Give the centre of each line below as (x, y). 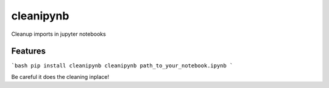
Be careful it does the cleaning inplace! (60, 76)
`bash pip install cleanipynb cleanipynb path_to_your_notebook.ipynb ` (122, 66)
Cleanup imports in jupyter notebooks (58, 34)
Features (28, 51)
